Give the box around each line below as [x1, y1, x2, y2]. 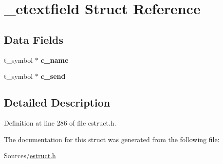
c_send [40, 71, 66, 81]
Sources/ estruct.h [4, 150, 56, 161]
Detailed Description [4, 95, 111, 110]
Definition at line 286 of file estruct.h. [4, 117, 116, 128]
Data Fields [4, 32, 64, 47]
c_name [40, 55, 69, 65]
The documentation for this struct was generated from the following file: [4, 134, 220, 144]
